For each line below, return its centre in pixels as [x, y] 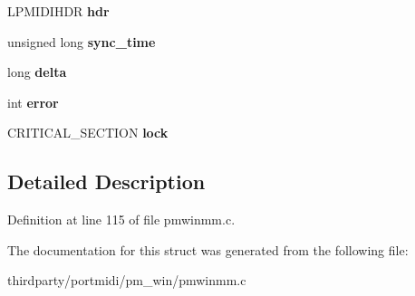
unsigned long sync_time [82, 41]
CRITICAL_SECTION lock [88, 133]
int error [33, 102]
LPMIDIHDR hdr [58, 11]
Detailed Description [106, 181]
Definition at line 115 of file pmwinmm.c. [121, 220]
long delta [37, 72]
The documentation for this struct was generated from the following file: [208, 249]
